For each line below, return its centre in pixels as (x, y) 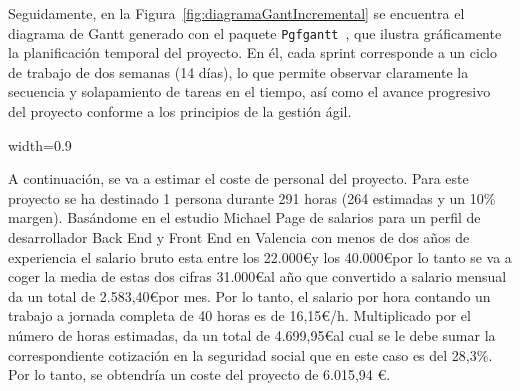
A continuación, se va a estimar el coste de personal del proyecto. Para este (238, 178)
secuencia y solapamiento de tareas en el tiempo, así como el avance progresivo (249, 91)
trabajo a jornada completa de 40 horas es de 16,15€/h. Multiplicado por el (239, 315)
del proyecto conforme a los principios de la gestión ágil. (180, 111)
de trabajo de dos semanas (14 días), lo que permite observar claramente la (238, 71)
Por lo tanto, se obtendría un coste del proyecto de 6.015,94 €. (199, 374)
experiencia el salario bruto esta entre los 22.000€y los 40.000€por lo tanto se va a (260, 256)
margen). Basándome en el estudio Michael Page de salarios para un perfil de (244, 217)
